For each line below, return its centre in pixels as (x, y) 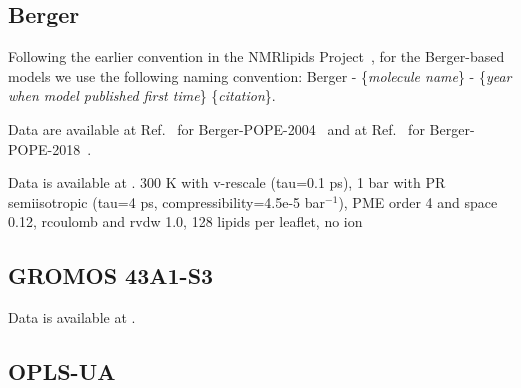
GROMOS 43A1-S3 (111, 275)
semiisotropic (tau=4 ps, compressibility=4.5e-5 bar (167, 201)
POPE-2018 (44, 148)
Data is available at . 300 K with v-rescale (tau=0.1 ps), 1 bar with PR (227, 182)
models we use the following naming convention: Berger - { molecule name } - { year (260, 75)
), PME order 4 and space (418, 201)
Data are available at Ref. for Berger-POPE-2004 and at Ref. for (216, 128)
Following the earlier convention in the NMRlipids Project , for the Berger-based (256, 56)
